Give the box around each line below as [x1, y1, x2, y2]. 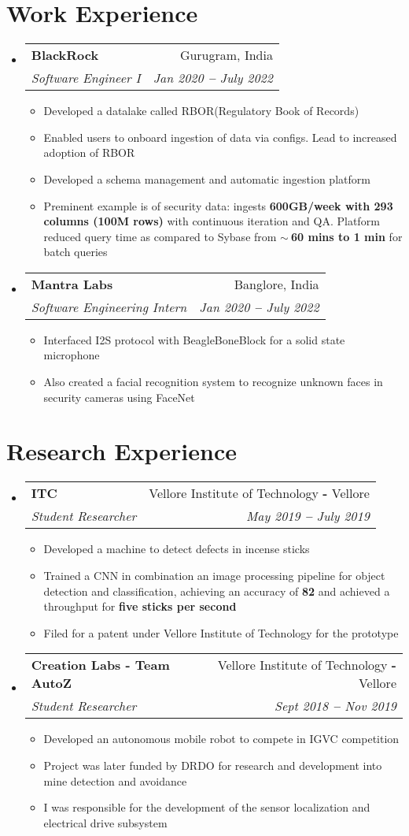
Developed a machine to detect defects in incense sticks [43, 541, 310, 557]
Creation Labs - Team [31, 656, 170, 674]
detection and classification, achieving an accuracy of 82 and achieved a [43, 582, 390, 599]
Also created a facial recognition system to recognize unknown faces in [43, 373, 383, 390]
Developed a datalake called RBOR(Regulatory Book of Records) [43, 102, 359, 119]
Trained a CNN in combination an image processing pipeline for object [43, 567, 385, 583]
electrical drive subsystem [43, 814, 168, 830]
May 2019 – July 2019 [245, 507, 370, 526]
